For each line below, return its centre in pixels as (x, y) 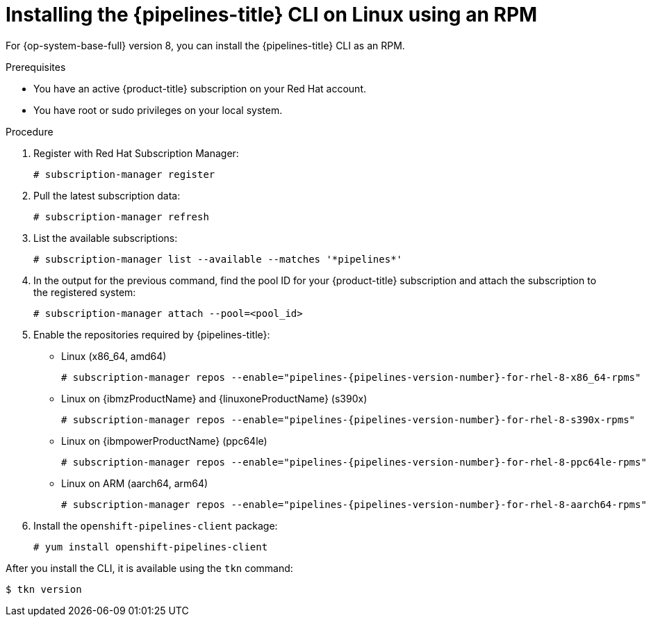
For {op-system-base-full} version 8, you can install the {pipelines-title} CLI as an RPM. (205, 45)
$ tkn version (44, 589)
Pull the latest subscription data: (107, 195)
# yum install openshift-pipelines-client (151, 547)
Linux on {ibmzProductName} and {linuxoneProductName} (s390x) (214, 398)
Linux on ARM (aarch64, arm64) (135, 483)
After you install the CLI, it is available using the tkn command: (149, 568)
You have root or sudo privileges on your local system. (158, 110)
